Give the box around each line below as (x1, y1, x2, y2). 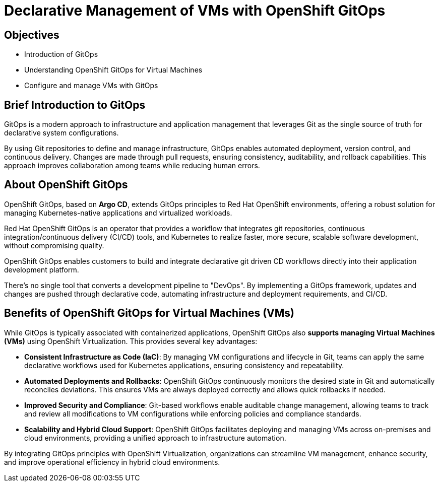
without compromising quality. (4, 241, 104, 250)
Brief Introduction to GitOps (4, 98, 146, 111)
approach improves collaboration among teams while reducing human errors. (4, 161, 260, 170)
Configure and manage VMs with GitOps (24, 81, 158, 90)
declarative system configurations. (4, 128, 119, 137)
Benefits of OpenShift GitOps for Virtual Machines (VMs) (4, 307, 294, 320)
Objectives (4, 28, 59, 41)
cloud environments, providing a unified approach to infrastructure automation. (24, 433, 286, 442)
